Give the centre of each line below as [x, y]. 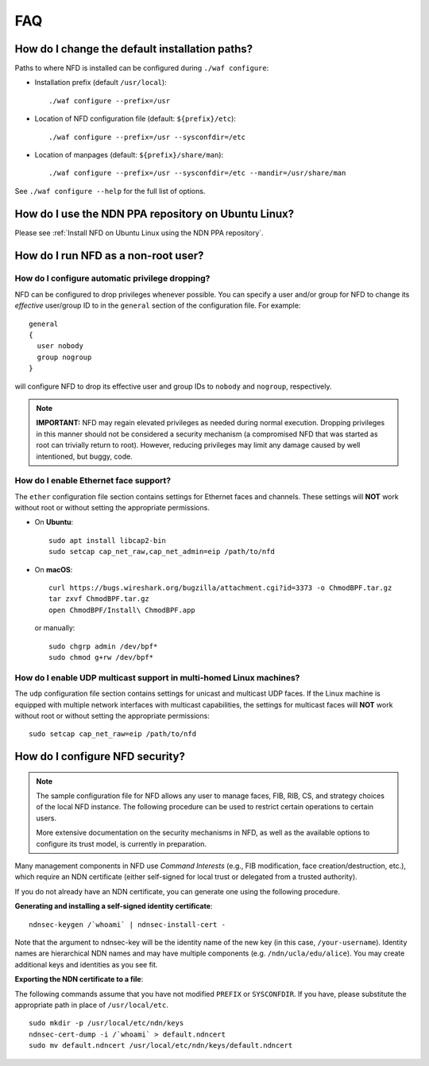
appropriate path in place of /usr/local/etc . [91, 1005]
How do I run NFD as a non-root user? [109, 256]
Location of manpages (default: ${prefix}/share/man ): [129, 155]
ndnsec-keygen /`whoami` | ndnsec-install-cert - [128, 925]
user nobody [60, 346]
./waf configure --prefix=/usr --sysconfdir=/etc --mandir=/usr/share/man [197, 173]
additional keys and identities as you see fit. [86, 964]
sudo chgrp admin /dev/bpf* [103, 646]
